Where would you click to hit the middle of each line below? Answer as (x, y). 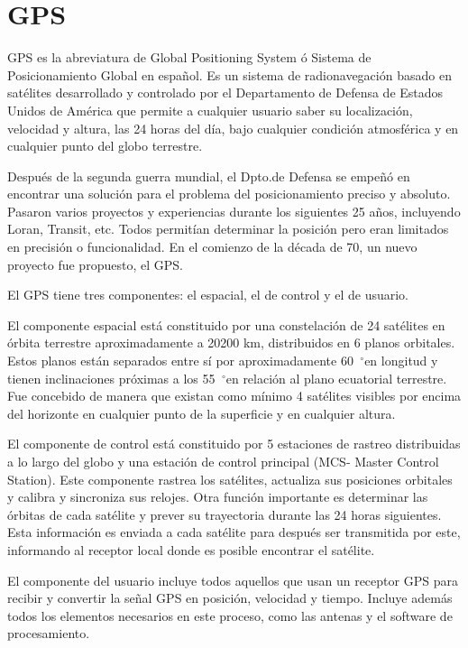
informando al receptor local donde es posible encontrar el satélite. (191, 549)
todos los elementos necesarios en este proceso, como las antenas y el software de (230, 615)
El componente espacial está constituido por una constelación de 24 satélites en (226, 324)
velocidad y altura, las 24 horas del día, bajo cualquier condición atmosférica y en (233, 128)
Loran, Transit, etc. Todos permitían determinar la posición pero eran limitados (228, 229)
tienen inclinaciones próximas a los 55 (111, 378)
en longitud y (401, 361)
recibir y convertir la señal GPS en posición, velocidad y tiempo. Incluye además (230, 598)
